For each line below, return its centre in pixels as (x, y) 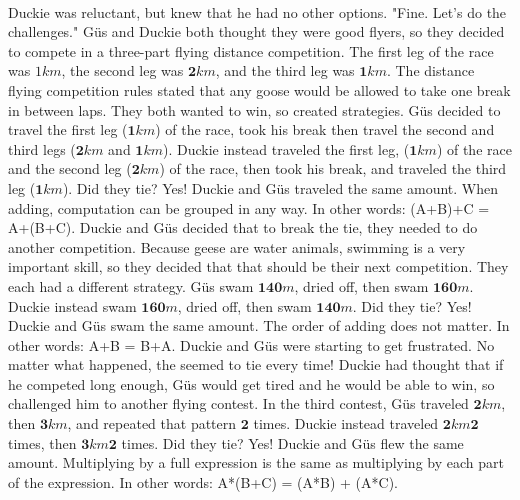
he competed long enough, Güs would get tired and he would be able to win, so (251, 383)
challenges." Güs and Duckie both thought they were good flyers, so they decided (256, 31)
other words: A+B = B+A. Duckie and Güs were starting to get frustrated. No (251, 344)
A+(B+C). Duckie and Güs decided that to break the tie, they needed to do (243, 227)
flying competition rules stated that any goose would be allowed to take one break (259, 89)
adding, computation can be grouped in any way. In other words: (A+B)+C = (249, 207)
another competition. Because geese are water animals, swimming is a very (237, 246)
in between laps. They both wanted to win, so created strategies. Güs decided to (254, 109)
